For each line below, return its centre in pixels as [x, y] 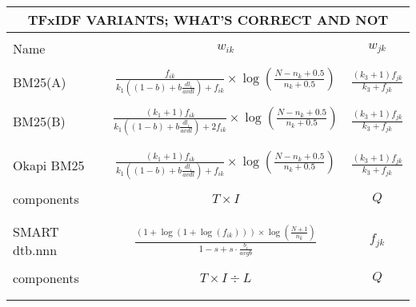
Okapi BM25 [49, 165]
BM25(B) [39, 121]
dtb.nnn [35, 249]
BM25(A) [40, 82]
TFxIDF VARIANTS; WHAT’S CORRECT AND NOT [208, 20]
